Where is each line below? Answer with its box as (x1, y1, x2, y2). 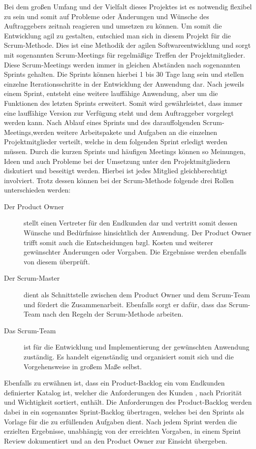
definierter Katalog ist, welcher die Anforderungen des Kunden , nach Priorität (4, 387, 242, 397)
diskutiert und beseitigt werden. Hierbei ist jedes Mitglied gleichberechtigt (4, 165, 227, 176)
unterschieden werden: (4, 185, 71, 195)
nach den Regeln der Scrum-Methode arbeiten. (42, 309, 184, 319)
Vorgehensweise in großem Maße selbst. (24, 361, 142, 371)
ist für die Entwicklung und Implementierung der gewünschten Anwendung (24, 342, 250, 352)
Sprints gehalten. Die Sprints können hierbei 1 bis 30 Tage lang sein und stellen (4, 69, 244, 79)
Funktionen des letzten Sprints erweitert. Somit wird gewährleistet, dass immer (4, 97, 243, 108)
